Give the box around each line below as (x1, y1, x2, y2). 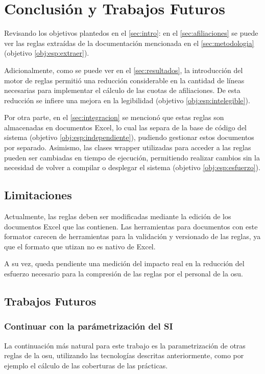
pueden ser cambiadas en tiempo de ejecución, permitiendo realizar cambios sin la (4, 152, 260, 162)
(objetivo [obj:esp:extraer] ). (4, 48, 89, 58)
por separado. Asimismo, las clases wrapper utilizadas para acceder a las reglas (4, 142, 251, 153)
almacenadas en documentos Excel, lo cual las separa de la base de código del (4, 122, 247, 132)
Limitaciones (4, 187, 72, 203)
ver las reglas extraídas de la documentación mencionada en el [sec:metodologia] (4, 37, 254, 48)
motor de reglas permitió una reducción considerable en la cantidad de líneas (4, 75, 245, 85)
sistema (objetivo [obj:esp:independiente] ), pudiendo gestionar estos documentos (4, 132, 254, 143)
